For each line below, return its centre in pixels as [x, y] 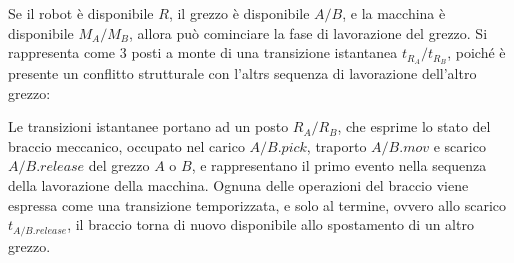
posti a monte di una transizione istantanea [264, 52]
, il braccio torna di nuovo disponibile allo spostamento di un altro [270, 224]
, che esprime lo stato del [414, 126]
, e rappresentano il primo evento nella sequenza [339, 165]
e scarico [459, 145]
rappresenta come [62, 52]
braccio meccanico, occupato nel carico [126, 145]
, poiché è [476, 52]
